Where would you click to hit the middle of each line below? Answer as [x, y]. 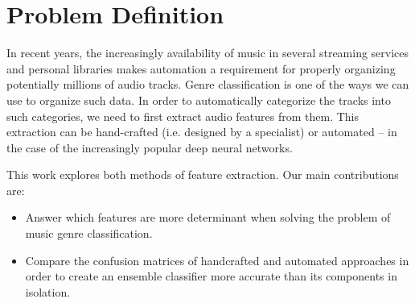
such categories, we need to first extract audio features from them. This [183, 116]
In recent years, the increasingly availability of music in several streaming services [208, 53]
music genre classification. [89, 233]
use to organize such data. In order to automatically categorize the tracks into [199, 100]
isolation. [48, 291]
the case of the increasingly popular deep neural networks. [150, 147]
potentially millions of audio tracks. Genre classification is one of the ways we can [208, 84]
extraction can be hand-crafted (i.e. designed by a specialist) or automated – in [202, 132]
